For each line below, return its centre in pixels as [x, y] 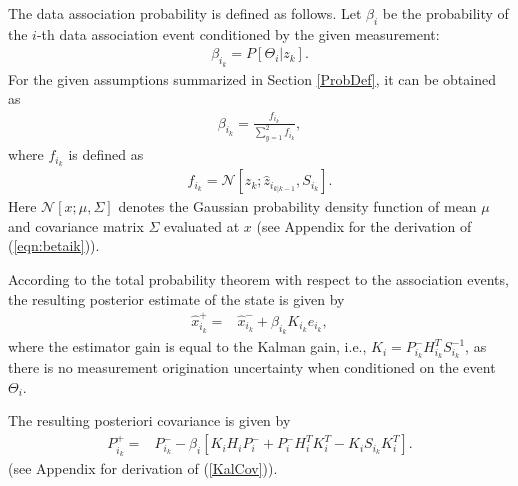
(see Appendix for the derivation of [364, 225]
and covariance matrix [76, 225]
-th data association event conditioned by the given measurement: [238, 33]
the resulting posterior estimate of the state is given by [176, 298]
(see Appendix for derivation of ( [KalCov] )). [143, 467]
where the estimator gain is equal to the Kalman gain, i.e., [187, 346]
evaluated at [202, 225]
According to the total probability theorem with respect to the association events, [258, 279]
